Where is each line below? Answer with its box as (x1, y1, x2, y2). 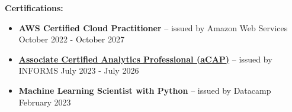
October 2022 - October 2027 (18, 33, 124, 45)
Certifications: (5, 2, 63, 14)
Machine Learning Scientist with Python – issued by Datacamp (18, 84, 271, 96)
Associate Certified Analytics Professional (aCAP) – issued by (18, 52, 272, 65)
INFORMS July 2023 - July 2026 (18, 64, 139, 77)
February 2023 (18, 95, 71, 108)
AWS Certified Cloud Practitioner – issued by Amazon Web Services (18, 21, 288, 34)
